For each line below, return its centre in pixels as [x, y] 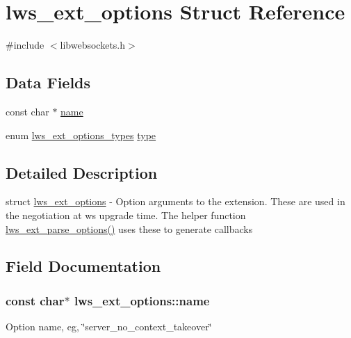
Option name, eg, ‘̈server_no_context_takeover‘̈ [109, 327]
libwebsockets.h [93, 45]
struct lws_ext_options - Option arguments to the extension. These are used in [175, 201]
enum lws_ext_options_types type [81, 135]
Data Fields [48, 82]
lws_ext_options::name [142, 300]
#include [25, 45]
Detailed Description [82, 172]
